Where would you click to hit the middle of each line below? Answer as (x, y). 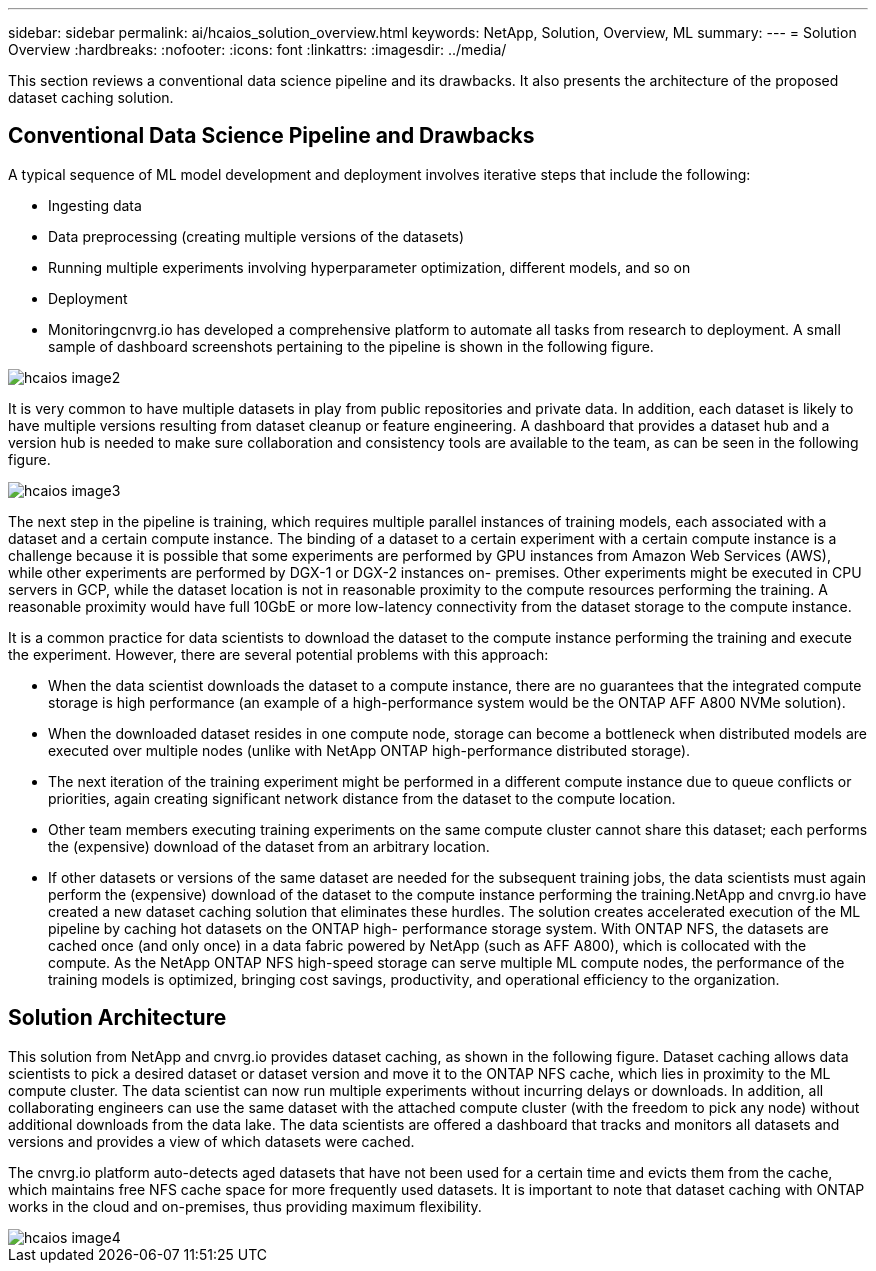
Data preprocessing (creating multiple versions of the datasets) (256, 236)
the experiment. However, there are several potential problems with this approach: (278, 654)
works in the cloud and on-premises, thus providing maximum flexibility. (245, 1206)
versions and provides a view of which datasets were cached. (211, 1141)
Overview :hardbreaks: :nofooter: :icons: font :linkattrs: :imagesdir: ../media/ (257, 49)
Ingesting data (95, 205)
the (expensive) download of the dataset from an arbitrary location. (269, 846)
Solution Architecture (117, 1018)
